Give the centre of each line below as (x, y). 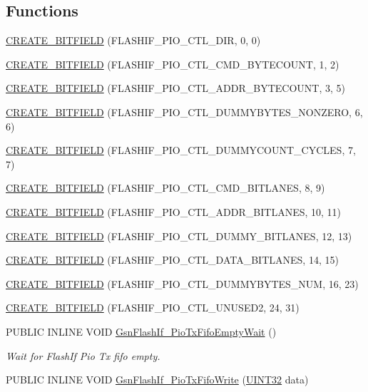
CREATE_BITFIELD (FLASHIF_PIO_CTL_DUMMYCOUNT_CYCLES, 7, (181, 150)
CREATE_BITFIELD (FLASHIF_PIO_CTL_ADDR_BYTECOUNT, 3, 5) (176, 88)
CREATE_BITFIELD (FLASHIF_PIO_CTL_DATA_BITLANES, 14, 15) (172, 260)
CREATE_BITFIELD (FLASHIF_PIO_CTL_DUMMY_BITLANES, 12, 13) (179, 236)
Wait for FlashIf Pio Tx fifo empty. (83, 355)
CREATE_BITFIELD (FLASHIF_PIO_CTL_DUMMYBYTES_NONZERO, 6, (184, 112)
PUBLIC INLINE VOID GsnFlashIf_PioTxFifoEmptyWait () (141, 331)
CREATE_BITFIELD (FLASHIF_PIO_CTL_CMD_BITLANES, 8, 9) (165, 188)
